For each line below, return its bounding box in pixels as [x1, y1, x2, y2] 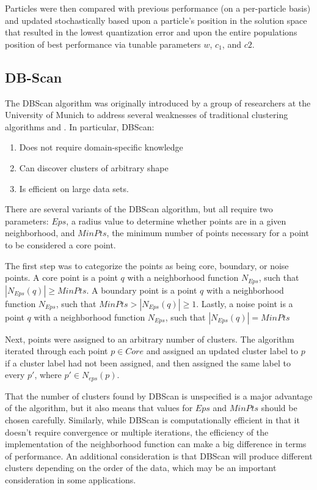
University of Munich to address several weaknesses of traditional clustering [5, 108, 288, 121]
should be [261, 401, 297, 414]
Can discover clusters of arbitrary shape [19, 161, 169, 174]
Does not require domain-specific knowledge [19, 141, 183, 154]
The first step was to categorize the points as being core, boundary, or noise [5, 259, 289, 272]
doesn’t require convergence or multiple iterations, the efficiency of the [5, 425, 269, 438]
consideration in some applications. [5, 473, 136, 486]
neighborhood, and [5, 226, 75, 239]
